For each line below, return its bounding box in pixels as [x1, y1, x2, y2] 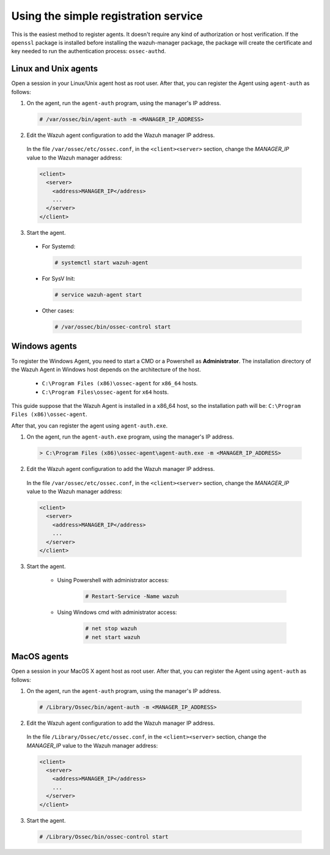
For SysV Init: [42, 275, 76, 283]
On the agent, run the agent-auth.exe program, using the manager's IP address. [26, 433, 235, 440]
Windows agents [11, 341, 78, 352]
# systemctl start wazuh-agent [54, 259, 149, 266]
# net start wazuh [85, 634, 141, 640]
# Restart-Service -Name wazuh [85, 593, 180, 600]
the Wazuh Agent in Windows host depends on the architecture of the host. [11, 366, 201, 373]
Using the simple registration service [11, 9, 203, 23]
